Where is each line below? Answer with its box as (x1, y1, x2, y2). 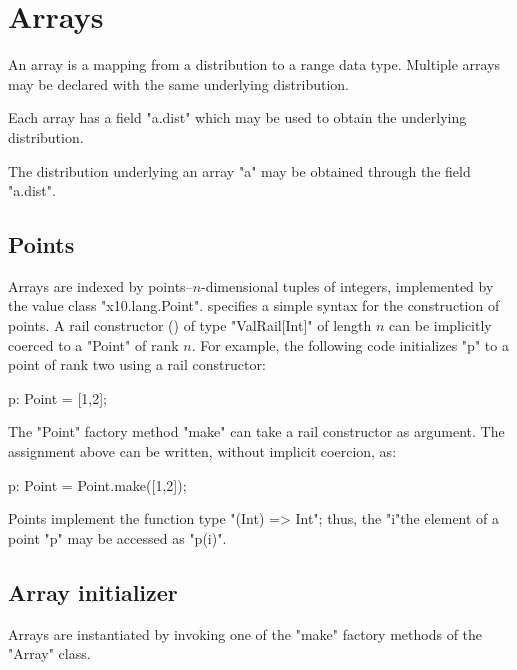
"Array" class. (8, 643, 91, 664)
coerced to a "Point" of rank (8, 334, 179, 355)
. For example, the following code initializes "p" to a (191, 334, 509, 355)
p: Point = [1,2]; (8, 387, 107, 408)
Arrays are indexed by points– (8, 275, 193, 296)
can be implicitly (389, 315, 492, 336)
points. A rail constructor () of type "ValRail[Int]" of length (8, 315, 372, 336)
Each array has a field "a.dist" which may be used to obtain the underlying (8, 107, 467, 128)
